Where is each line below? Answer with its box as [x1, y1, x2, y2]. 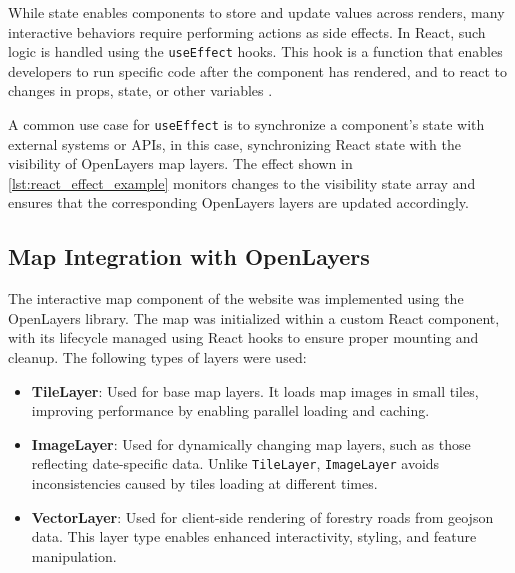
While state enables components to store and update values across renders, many [8, 2, 505, 22]
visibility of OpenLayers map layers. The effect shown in [8, 153, 353, 174]
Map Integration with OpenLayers [8, 241, 370, 272]
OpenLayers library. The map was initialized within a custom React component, [8, 307, 500, 328]
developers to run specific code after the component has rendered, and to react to [8, 60, 507, 81]
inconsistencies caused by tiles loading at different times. [31, 473, 378, 494]
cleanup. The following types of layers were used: [8, 347, 307, 368]
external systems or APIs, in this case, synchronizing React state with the [8, 133, 461, 154]
